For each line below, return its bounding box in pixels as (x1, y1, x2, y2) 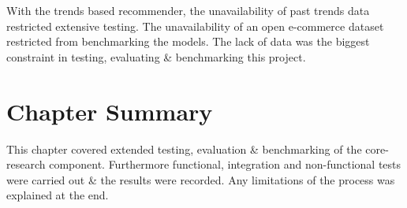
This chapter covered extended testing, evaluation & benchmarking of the (6, 140, 362, 157)
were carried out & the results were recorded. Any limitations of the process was (6, 171, 395, 188)
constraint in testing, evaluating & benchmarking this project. (6, 48, 306, 65)
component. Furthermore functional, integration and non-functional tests (49, 156, 401, 173)
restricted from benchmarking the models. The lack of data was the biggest (6, 33, 370, 50)
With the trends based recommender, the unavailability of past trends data (6, 2, 370, 18)
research (6, 156, 46, 173)
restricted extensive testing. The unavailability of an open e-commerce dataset (6, 17, 384, 34)
